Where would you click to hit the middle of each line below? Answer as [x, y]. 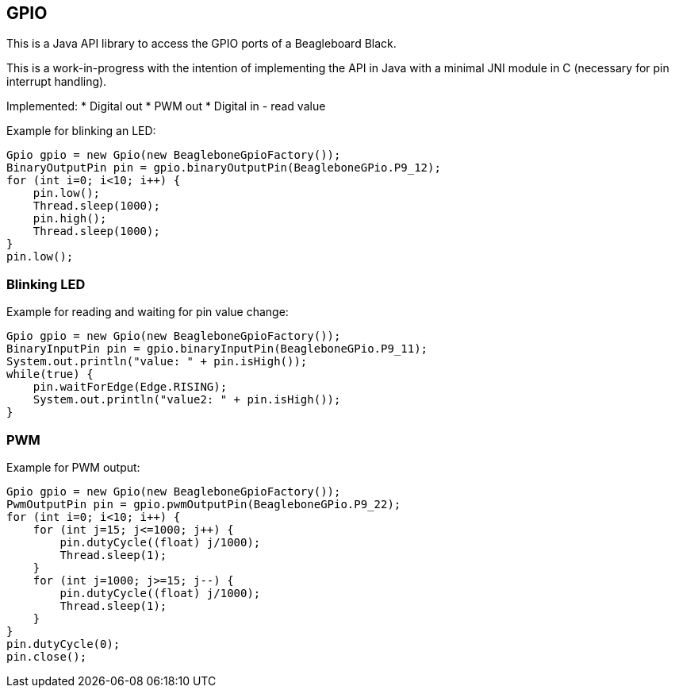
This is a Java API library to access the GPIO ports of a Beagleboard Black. [201, 44]
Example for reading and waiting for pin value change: [148, 312]
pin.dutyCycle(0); [63, 644]
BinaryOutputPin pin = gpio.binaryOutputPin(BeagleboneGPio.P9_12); [224, 168]
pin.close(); [47, 656]
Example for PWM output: [73, 467]
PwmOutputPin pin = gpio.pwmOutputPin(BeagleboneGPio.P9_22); [204, 504]
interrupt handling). [57, 82]
